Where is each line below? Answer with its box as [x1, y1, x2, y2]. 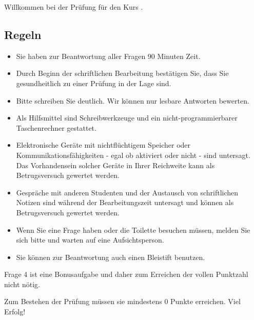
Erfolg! [4, 306, 26, 317]
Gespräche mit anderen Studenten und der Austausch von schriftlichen [16, 187, 239, 197]
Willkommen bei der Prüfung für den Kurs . [4, 2, 143, 12]
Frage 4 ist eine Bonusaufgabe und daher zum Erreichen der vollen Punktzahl [4, 269, 248, 279]
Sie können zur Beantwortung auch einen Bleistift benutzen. [16, 251, 205, 262]
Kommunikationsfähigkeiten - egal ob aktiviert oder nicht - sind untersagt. [16, 149, 250, 160]
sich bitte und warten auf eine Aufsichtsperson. [16, 234, 164, 245]
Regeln [4, 26, 42, 42]
